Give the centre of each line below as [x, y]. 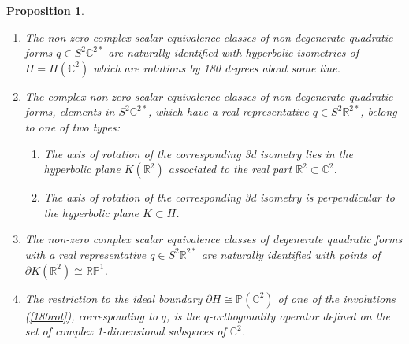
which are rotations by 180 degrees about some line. [217, 67]
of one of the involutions [336, 298]
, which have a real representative [228, 111]
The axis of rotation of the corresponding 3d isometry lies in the [198, 153]
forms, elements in [70, 111]
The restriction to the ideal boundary [113, 298]
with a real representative [86, 254]
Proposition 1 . [45, 10]
